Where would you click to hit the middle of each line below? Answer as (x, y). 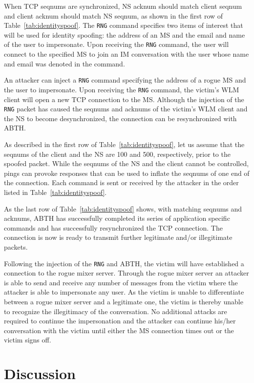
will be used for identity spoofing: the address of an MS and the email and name (125, 34)
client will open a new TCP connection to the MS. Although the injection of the (124, 99)
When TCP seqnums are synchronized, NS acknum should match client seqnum (123, 6)
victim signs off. (28, 340)
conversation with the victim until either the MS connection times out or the (119, 330)
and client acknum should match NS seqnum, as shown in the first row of (114, 15)
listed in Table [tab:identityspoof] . (55, 192)
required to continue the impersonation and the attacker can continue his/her (120, 321)
